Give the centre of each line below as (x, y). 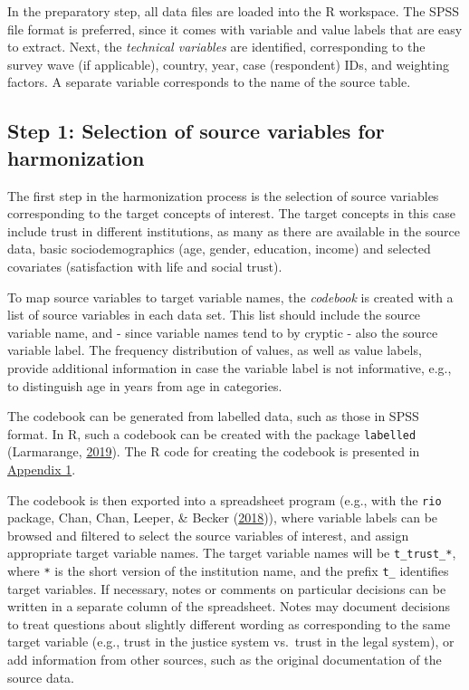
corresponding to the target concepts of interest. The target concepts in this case (231, 213)
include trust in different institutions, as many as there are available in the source (234, 230)
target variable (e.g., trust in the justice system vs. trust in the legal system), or (231, 642)
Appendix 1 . (42, 469)
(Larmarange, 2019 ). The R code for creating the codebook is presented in (214, 451)
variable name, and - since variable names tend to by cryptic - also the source (223, 332)
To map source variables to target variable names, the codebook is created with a (230, 297)
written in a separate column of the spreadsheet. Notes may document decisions (229, 606)
